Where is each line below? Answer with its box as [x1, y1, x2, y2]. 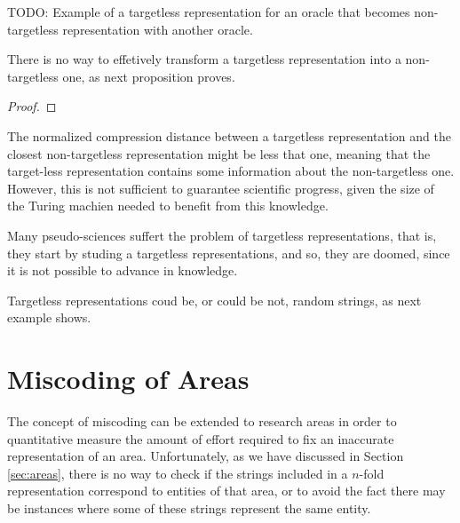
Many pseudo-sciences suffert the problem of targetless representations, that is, [7, 226, 437, 244]
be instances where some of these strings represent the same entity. [7, 499, 371, 517]
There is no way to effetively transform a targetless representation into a [7, 50, 401, 68]
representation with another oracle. [62, 20, 253, 38]
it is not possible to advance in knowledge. [7, 261, 238, 280]
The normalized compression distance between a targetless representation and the [7, 126, 451, 145]
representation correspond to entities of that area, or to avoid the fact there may [7, 481, 446, 500]
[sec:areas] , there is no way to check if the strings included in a [7, 464, 348, 482]
